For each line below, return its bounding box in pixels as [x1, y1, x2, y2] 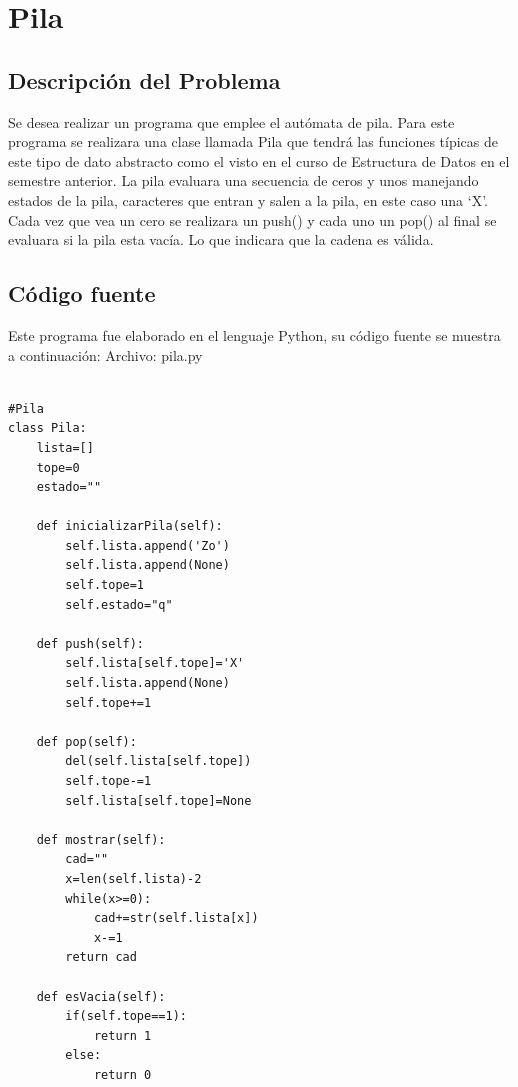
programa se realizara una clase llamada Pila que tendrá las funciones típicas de [8, 131, 498, 152]
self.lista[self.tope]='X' [65, 656, 245, 671]
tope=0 [36, 460, 80, 475]
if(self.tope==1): [65, 1009, 187, 1024]
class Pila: [8, 421, 87, 436]
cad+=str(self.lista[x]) [93, 911, 259, 926]
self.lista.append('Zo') [65, 538, 230, 553]
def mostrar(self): [36, 832, 166, 847]
